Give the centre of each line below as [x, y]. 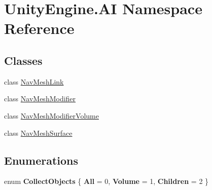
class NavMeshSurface [38, 132]
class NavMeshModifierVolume [51, 115]
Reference [39, 28]
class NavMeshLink [34, 81]
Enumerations [41, 160]
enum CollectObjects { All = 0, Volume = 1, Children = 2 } [107, 181]
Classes [23, 60]
